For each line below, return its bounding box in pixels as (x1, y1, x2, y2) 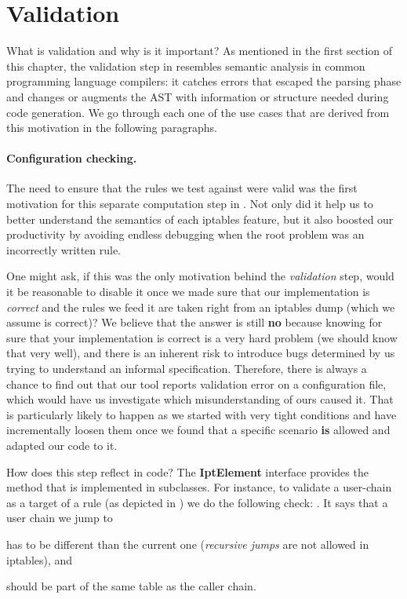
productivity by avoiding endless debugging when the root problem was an (6, 226, 365, 243)
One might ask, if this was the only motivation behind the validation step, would (6, 268, 394, 284)
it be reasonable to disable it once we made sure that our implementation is (6, 283, 370, 300)
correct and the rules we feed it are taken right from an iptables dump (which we (6, 298, 395, 315)
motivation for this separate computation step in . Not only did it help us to (6, 195, 373, 212)
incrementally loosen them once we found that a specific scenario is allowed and (6, 422, 391, 438)
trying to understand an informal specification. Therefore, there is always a (6, 360, 367, 377)
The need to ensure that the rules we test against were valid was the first (6, 180, 358, 196)
